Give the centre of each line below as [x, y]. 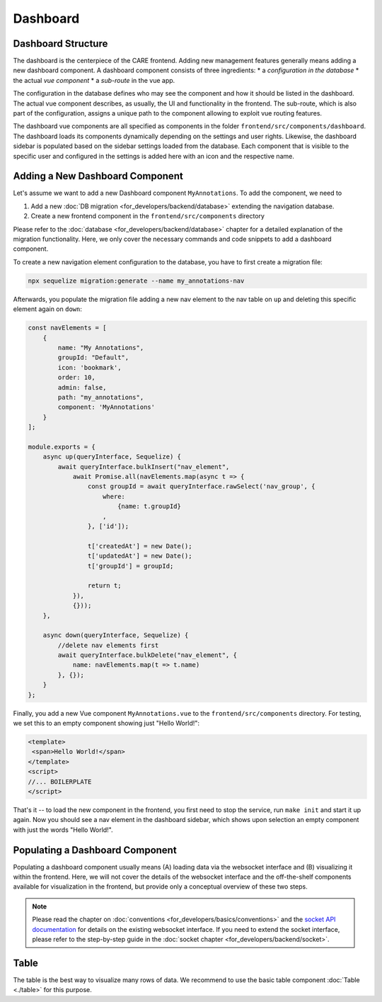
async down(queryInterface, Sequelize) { [116, 635]
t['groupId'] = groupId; [131, 566]
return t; [104, 586]
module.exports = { [62, 447]
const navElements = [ [67, 328]
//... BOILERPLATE [60, 782]
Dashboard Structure [60, 44]
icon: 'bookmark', [89, 367]
